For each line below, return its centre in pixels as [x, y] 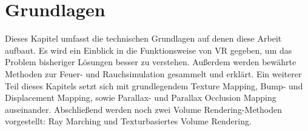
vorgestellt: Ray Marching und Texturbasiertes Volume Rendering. [128, 121]
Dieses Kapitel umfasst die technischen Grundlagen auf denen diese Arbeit [143, 38]
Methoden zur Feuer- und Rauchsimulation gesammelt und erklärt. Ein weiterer [153, 73]
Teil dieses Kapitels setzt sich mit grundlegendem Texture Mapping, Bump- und [154, 85]
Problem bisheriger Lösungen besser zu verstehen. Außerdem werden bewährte [151, 62]
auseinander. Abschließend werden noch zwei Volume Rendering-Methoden [144, 109]
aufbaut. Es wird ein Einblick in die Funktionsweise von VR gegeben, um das [149, 50]
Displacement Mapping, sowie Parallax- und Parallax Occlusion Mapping [141, 97]
